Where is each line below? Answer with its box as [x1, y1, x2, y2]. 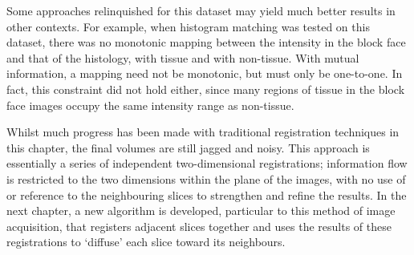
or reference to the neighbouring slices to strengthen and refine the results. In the [6, 186, 407, 203]
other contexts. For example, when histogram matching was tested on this [6, 18, 370, 34]
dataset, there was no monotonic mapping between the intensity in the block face [6, 34, 406, 51]
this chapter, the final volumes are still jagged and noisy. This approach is [6, 139, 370, 156]
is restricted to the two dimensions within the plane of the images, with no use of [6, 170, 406, 187]
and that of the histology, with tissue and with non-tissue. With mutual [6, 49, 359, 66]
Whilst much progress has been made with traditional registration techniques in [6, 123, 400, 140]
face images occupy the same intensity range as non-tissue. [6, 96, 294, 113]
